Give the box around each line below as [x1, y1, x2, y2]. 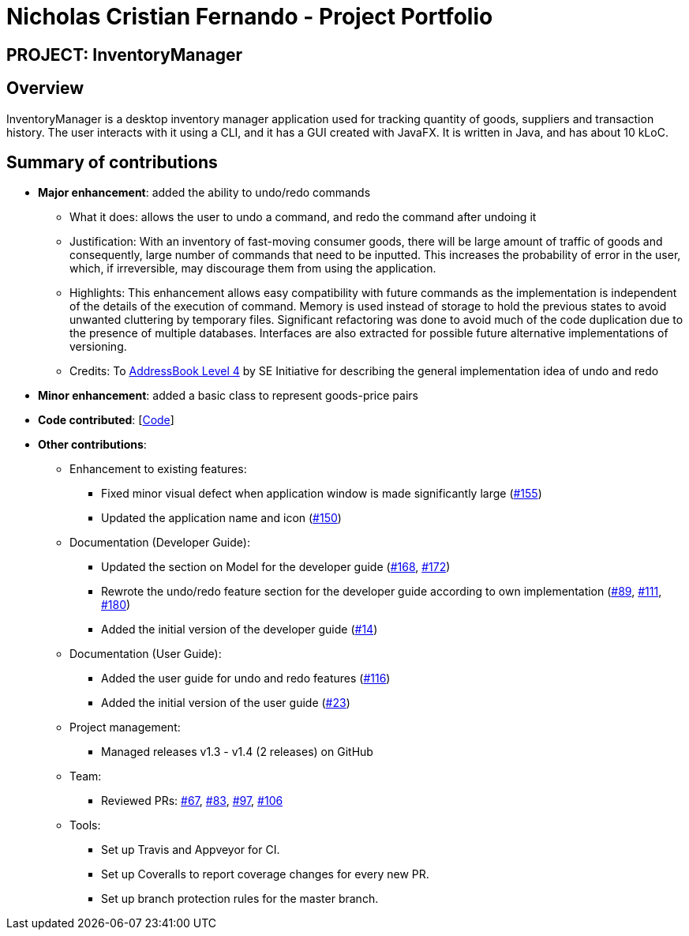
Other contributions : [38, 438, 147, 452]
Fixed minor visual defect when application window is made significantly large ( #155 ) [101, 487, 542, 501]
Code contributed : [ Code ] [38, 413, 174, 427]
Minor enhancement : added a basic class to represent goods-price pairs [38, 389, 418, 403]
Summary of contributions [6, 152, 218, 173]
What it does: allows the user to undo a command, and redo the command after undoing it [69, 210, 537, 224]
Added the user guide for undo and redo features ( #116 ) [101, 671, 391, 686]
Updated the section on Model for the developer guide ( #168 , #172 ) [101, 560, 451, 574]
